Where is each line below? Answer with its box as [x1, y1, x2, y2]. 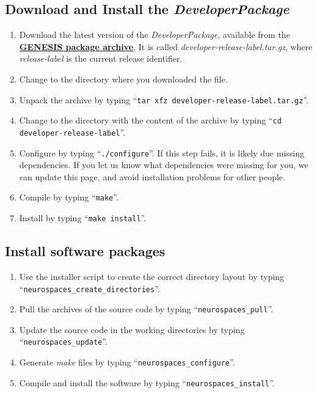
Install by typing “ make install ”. [19, 211, 147, 224]
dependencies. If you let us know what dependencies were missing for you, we [19, 158, 308, 171]
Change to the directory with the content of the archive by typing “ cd [19, 114, 282, 127]
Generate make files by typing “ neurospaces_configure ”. [19, 356, 235, 369]
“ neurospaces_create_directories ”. [19, 282, 160, 295]
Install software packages [5, 241, 166, 260]
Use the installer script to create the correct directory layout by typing [19, 270, 285, 282]
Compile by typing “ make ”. [19, 191, 118, 204]
